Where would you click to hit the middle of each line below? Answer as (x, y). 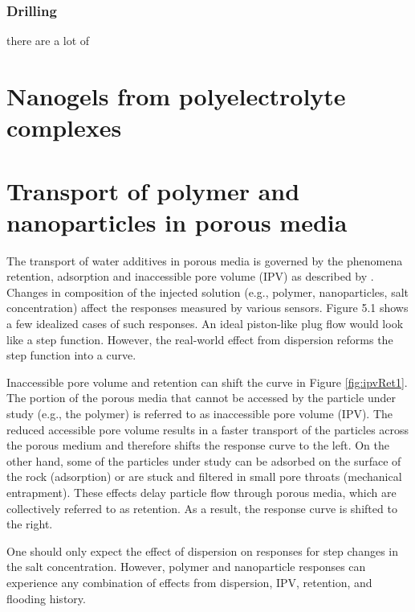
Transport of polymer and (153, 190)
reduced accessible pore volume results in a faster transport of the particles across (208, 429)
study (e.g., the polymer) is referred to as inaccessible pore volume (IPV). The (200, 414)
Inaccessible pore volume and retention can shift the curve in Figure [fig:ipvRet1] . (207, 382)
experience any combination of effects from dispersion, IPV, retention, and (189, 582)
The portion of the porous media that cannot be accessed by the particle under (201, 398)
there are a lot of (48, 41)
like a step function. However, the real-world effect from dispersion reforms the (200, 339)
